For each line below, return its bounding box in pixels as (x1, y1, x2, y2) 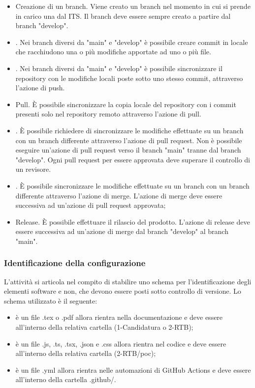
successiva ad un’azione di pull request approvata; (15, 200, 166, 210)
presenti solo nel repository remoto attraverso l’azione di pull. (15, 109, 201, 119)
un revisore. (15, 164, 51, 174)
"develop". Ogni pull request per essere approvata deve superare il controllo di (15, 154, 250, 164)
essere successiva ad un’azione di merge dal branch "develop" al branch (15, 226, 228, 236)
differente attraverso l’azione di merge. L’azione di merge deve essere (15, 190, 223, 200)
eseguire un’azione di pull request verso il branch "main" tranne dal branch (15, 145, 241, 155)
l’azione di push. (15, 82, 65, 93)
